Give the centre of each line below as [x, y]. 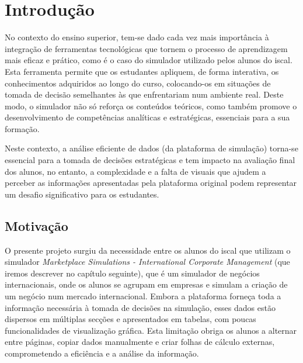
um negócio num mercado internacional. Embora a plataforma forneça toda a [143, 296]
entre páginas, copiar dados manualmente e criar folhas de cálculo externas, [140, 342]
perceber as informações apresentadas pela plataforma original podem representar [151, 183]
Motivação [36, 225]
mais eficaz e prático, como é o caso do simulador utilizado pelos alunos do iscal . [149, 60]
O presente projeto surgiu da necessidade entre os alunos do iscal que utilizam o [148, 250]
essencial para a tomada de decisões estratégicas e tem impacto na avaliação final [150, 160]
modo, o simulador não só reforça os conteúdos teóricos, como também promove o [151, 106]
